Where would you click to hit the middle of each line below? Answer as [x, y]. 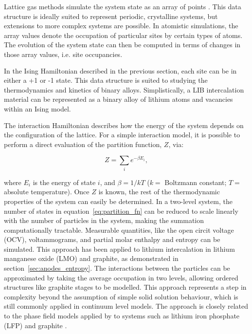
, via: [176, 144]
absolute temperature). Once [47, 192]
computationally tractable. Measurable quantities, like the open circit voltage [119, 230]
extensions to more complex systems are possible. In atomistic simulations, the [121, 26]
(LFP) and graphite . [36, 325]
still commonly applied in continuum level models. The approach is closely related [126, 306]
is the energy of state [64, 182]
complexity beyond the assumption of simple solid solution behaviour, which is [121, 296]
